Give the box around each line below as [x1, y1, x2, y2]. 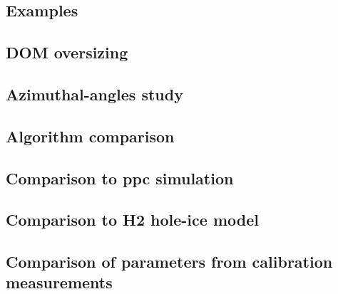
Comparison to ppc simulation [6, 167, 234, 189]
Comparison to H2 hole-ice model [6, 209, 259, 231]
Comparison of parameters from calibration [6, 251, 333, 273]
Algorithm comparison [6, 125, 175, 147]
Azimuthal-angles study [6, 83, 183, 105]
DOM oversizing [6, 41, 128, 63]
